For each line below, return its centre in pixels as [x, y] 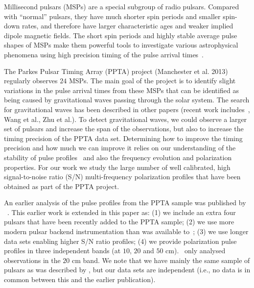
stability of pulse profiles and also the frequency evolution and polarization [118, 157]
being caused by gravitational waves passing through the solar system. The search [127, 100]
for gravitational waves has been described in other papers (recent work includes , [127, 109]
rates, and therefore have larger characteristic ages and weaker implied [127, 26]
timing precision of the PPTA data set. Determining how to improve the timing [123, 138]
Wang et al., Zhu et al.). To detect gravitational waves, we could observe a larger [126, 119]
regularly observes [31, 81]
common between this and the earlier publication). [80, 279]
